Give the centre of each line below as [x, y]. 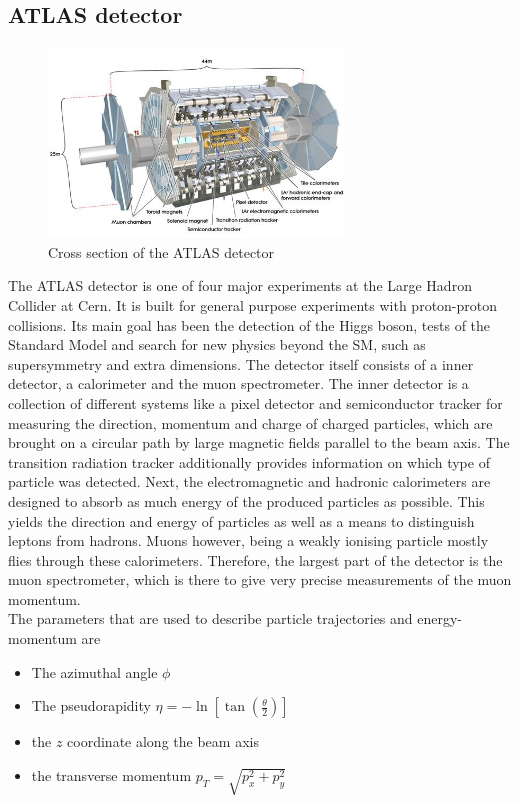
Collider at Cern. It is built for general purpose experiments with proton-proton [253, 304]
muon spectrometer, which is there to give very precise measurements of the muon [260, 579]
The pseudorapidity [91, 705]
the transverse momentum [111, 774]
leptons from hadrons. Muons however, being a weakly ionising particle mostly [248, 540]
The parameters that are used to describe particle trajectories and [210, 618]
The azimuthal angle [94, 671]
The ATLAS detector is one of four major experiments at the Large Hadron [240, 285]
